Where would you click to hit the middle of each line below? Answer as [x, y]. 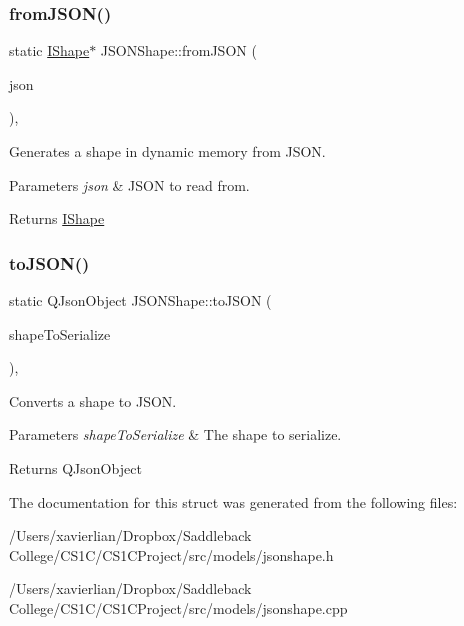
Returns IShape [57, 218]
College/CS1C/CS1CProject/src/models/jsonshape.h [171, 554]
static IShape [49, 50]
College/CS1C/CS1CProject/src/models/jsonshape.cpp [178, 607]
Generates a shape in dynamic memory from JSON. [167, 151]
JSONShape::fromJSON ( [178, 50]
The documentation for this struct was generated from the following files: [233, 501]
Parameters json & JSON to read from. [129, 184]
